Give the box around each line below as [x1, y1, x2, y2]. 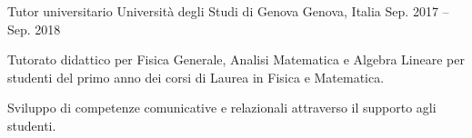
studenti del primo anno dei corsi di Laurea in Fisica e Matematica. [7, 67, 385, 86]
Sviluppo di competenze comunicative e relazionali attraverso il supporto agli [7, 98, 437, 117]
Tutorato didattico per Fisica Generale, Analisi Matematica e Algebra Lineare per [7, 50, 465, 69]
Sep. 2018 [7, 19, 61, 38]
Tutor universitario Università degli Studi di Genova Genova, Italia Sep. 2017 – [7, 2, 449, 20]
